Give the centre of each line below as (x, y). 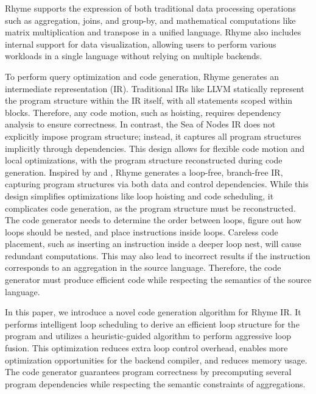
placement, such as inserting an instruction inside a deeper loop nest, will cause (153, 244)
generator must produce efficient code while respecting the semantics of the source (158, 280)
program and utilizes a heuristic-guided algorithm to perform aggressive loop (148, 336)
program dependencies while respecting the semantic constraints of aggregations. (155, 383)
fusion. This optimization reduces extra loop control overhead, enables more (146, 348)
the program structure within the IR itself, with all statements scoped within (149, 100)
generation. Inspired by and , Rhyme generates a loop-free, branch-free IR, (144, 172)
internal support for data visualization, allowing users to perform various (141, 44)
